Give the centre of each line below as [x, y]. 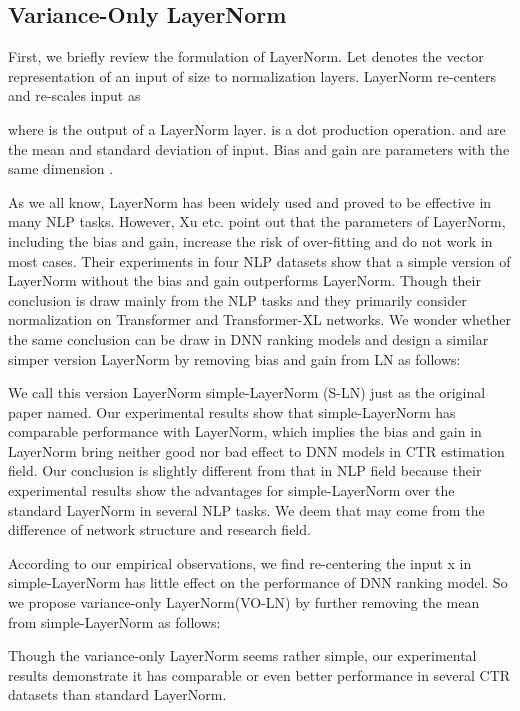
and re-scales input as [74, 95]
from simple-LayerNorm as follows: [114, 621]
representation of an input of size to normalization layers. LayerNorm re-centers [252, 75]
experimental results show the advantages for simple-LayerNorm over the [231, 490]
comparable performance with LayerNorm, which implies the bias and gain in [245, 431]
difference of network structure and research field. [159, 529]
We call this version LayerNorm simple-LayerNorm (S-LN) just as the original [247, 392]
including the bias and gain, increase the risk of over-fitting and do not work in [250, 240]
